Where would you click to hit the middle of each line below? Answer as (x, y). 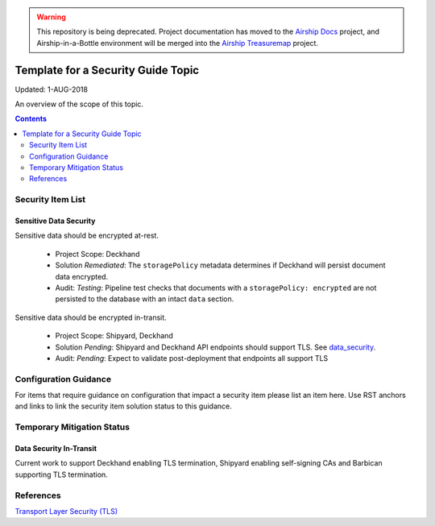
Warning (51, 17)
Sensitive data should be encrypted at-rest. (87, 236)
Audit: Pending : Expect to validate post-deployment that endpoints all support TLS (192, 358)
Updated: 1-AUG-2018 (52, 89)
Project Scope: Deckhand (97, 254)
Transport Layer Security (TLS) (66, 511)
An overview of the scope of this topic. (79, 104)
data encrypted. (82, 276)
